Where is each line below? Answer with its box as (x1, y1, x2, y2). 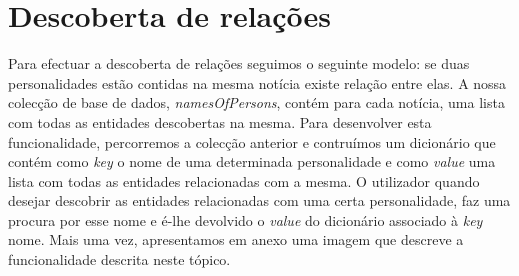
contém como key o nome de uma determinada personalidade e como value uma (8, 151, 496, 172)
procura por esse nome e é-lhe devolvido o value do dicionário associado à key (8, 209, 483, 230)
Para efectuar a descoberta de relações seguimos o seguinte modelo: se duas (8, 53, 470, 74)
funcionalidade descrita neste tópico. (8, 249, 231, 270)
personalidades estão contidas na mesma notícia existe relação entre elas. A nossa (8, 72, 507, 93)
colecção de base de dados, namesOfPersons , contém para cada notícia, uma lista (8, 92, 505, 113)
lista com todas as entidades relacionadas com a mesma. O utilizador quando (8, 170, 480, 191)
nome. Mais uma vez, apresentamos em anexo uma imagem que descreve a (8, 229, 464, 250)
